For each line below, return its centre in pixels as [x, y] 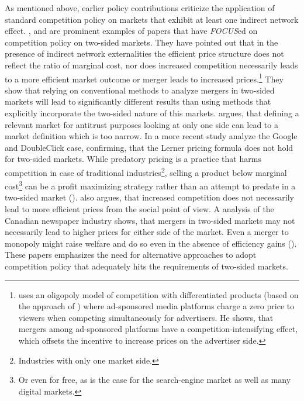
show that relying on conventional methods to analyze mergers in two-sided [140, 90]
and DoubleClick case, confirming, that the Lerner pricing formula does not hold [149, 147]
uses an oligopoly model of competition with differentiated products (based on [158, 294]
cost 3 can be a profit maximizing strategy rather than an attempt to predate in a [150, 185]
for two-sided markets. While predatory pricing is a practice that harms [133, 159]
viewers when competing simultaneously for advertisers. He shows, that [146, 317]
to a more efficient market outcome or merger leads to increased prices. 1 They [144, 78]
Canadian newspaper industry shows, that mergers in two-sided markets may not [150, 220]
